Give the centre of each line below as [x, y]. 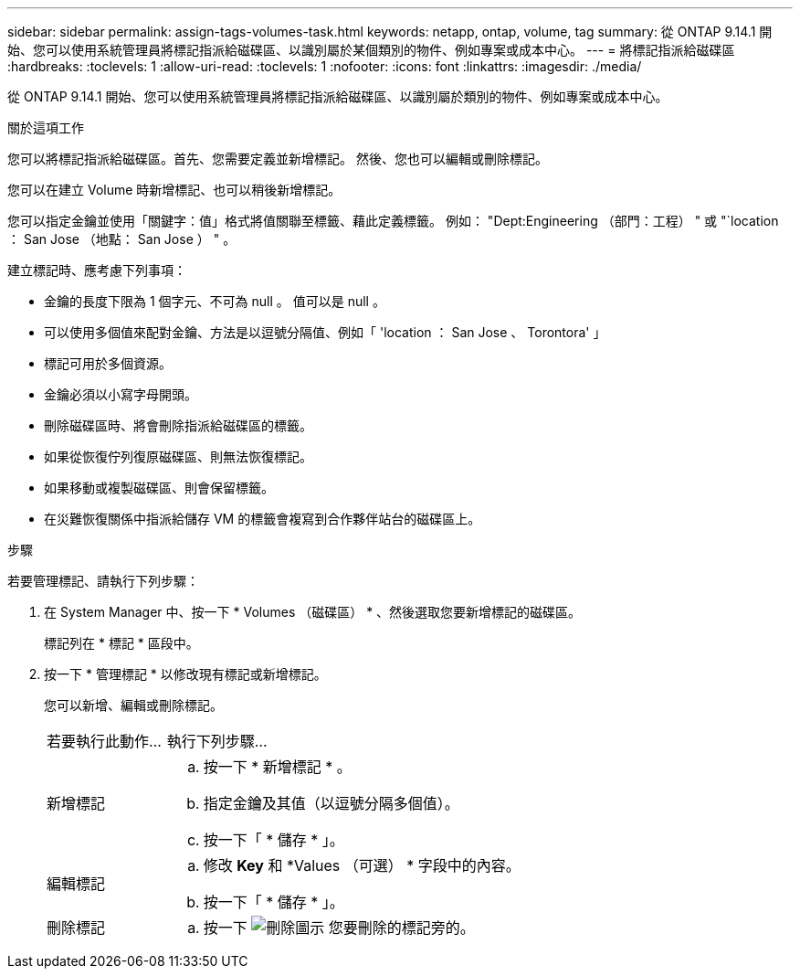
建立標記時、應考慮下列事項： [97, 270]
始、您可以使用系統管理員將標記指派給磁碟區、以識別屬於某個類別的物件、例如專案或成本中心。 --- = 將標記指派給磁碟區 [371, 50]
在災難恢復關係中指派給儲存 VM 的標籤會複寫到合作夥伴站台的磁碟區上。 [263, 519]
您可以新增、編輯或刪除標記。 [133, 705]
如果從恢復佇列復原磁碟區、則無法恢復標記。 [178, 456]
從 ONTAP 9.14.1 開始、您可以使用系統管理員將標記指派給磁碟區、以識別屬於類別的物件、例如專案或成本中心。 [338, 96]
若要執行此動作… [104, 741]
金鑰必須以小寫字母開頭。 [121, 394]
